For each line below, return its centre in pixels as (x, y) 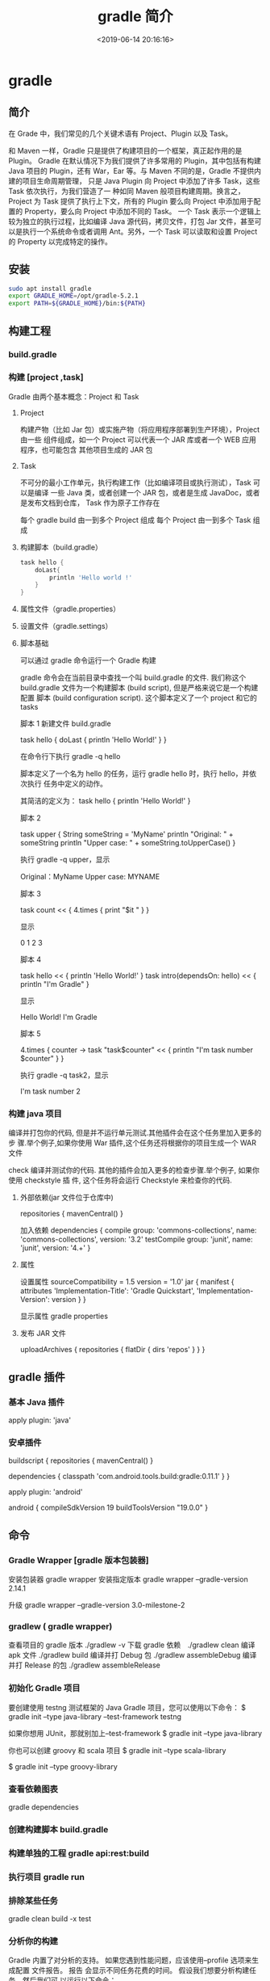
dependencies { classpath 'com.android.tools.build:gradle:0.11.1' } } (119, 1477)
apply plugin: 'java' (39, 1420)
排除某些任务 (33, 1900)
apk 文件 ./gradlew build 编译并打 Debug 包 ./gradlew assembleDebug (125, 1655)
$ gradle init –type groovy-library (63, 1766)
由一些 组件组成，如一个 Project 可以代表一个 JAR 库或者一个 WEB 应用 (138, 439)
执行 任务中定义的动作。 (67, 784)
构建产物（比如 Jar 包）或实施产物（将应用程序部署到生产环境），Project (140, 429)
